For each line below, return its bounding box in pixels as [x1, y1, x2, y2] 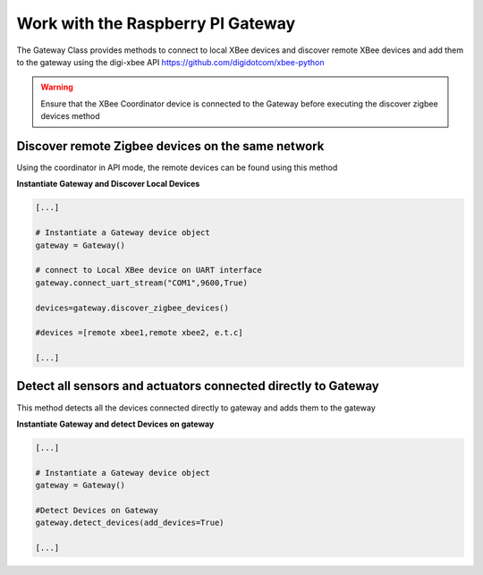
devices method [40, 111, 100, 122]
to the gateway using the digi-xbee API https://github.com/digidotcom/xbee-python [16, 56, 325, 67]
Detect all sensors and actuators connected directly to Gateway [16, 378, 379, 393]
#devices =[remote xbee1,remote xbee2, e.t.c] [35, 327, 243, 338]
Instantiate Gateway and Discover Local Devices [16, 179, 200, 190]
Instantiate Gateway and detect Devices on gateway [16, 419, 215, 429]
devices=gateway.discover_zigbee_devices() [35, 302, 230, 313]
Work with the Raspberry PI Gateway [16, 13, 296, 33]
